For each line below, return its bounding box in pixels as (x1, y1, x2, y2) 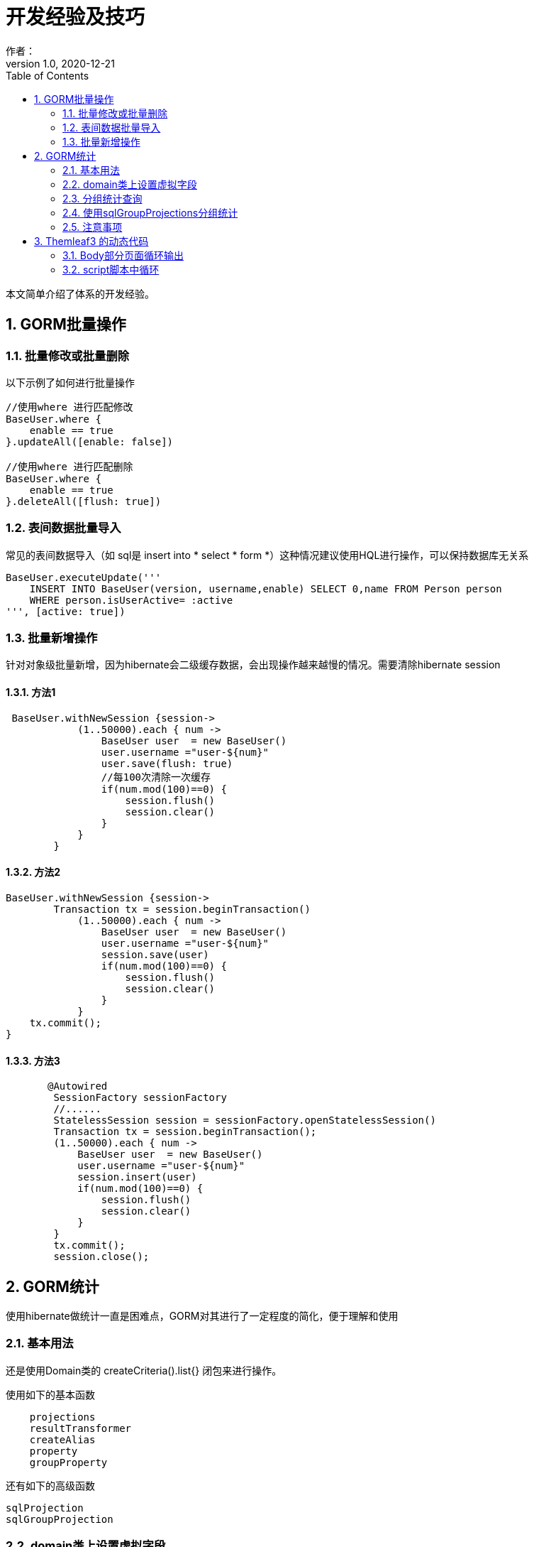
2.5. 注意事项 (62, 220, 123, 233)
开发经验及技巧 (6, 5, 145, 29)
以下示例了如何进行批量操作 (6, 376, 135, 389)
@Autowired (48, 1080, 108, 1092)
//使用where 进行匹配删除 (6, 460, 133, 472)
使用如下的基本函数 (6, 1388, 95, 1401)
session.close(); (53, 1251, 150, 1263)
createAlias (29, 1433, 96, 1445)
